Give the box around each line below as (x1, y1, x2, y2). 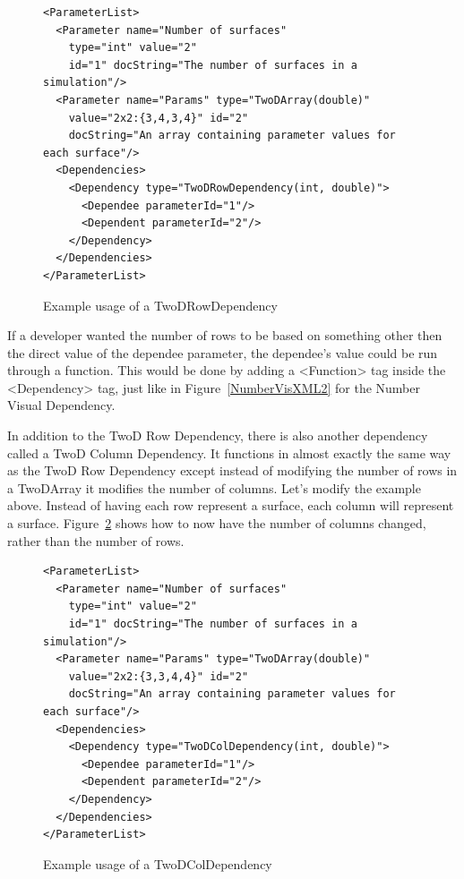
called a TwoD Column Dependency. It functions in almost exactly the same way (7, 443, 451, 462)
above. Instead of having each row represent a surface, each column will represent (7, 496, 454, 515)
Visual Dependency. (7, 396, 116, 414)
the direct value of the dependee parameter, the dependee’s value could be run (7, 343, 438, 362)
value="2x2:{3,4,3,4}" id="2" (68, 111, 249, 124)
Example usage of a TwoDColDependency (43, 854, 272, 873)
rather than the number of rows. (7, 531, 185, 550)
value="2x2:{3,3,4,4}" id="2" (68, 670, 249, 683)
